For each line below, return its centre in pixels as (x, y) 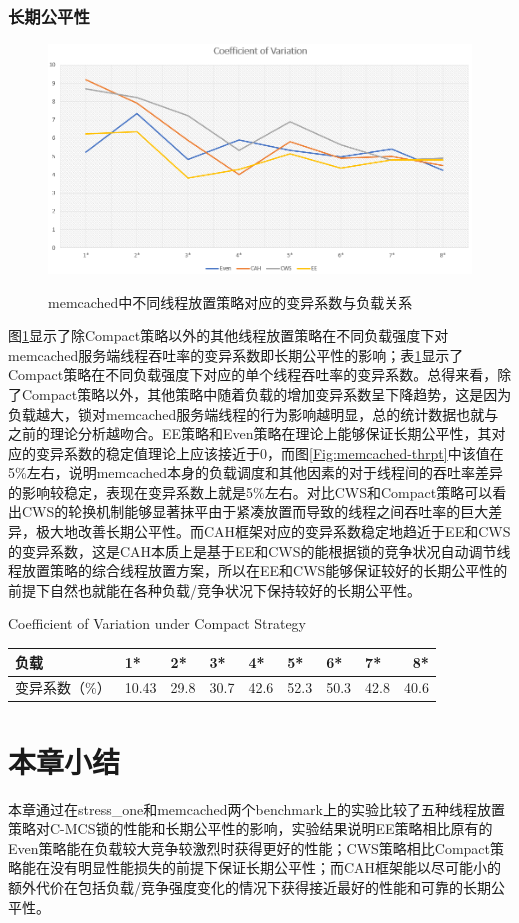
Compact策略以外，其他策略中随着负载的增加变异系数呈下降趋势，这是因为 (266, 393)
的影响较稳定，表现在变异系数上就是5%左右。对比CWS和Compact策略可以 (250, 491)
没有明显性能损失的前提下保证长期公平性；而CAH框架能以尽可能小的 (275, 867)
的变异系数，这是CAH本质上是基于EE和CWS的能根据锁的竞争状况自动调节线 (259, 550)
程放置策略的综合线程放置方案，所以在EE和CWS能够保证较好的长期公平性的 (258, 570)
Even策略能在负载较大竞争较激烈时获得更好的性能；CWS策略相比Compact (249, 847)
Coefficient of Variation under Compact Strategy (157, 623)
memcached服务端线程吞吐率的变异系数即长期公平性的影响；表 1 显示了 (236, 354)
